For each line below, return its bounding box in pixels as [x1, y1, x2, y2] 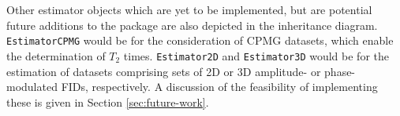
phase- [324, 63, 356, 79]
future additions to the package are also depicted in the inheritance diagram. [6, 16, 378, 33]
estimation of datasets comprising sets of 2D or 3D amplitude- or [6, 63, 321, 79]
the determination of [6, 47, 106, 63]
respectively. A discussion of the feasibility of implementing [92, 78, 378, 95]
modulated [6, 78, 58, 95]
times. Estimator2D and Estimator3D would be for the [123, 47, 389, 63]
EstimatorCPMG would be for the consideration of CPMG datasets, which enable [6, 32, 394, 49]
